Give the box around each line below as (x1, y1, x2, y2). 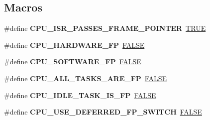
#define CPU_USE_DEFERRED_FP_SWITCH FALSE (4, 107, 202, 117)
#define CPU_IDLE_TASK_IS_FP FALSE (4, 90, 156, 100)
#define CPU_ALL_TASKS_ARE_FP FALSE (4, 73, 167, 83)
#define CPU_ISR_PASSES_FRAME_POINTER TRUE (4, 23, 206, 33)
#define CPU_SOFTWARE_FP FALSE (4, 56, 141, 67)
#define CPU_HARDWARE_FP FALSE (4, 39, 145, 50)
